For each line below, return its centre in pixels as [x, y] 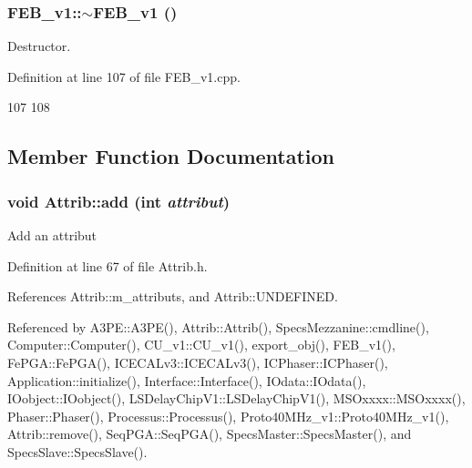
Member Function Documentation [171, 156]
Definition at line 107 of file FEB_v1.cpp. [124, 76]
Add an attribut [52, 235]
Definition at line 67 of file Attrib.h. [108, 265]
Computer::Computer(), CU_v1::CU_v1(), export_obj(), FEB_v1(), [201, 345]
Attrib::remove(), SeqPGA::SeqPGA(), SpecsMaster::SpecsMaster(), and [210, 434]
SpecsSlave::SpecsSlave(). [77, 451]
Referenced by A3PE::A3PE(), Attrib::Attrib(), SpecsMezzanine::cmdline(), [218, 326]
